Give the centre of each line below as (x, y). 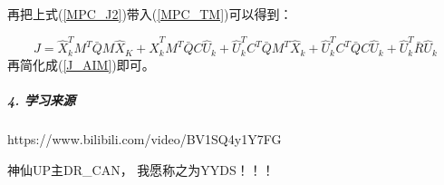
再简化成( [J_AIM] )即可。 (81, 64)
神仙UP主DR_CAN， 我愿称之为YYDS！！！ (141, 169)
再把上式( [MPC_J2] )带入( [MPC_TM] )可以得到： (150, 14)
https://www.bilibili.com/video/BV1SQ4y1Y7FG (145, 138)
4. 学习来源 (42, 99)
